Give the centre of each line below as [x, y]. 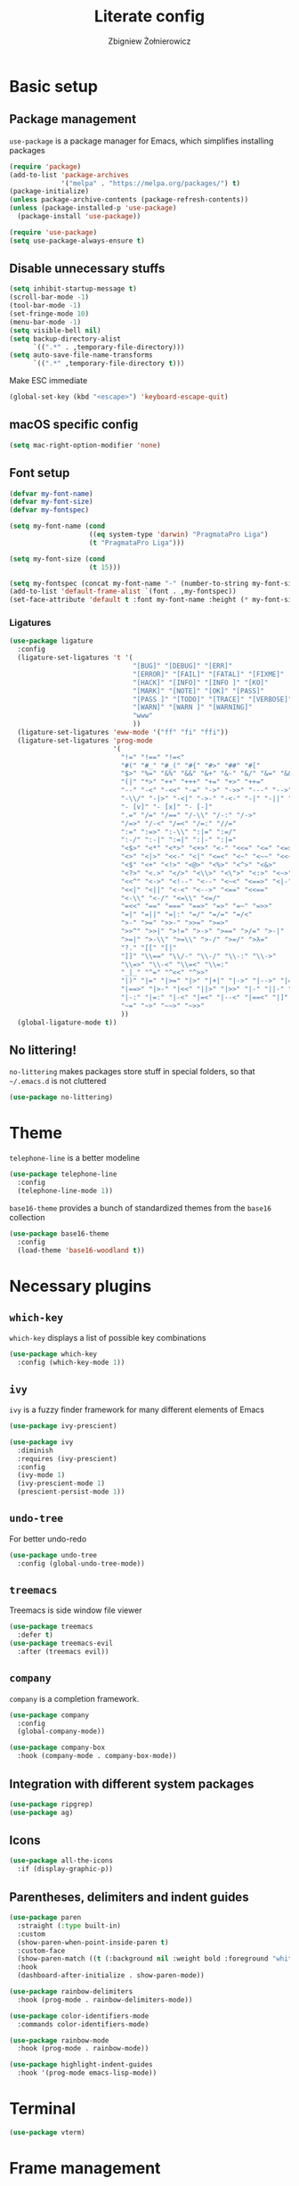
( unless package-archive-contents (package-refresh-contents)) [129, 200]
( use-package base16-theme [59, 1233]
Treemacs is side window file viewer [76, 1610]
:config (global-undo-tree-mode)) [81, 1563]
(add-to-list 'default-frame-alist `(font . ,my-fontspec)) [123, 592]
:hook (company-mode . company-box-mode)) [97, 1756]
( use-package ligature [51, 641]
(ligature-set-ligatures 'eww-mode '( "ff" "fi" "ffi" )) [123, 733]
